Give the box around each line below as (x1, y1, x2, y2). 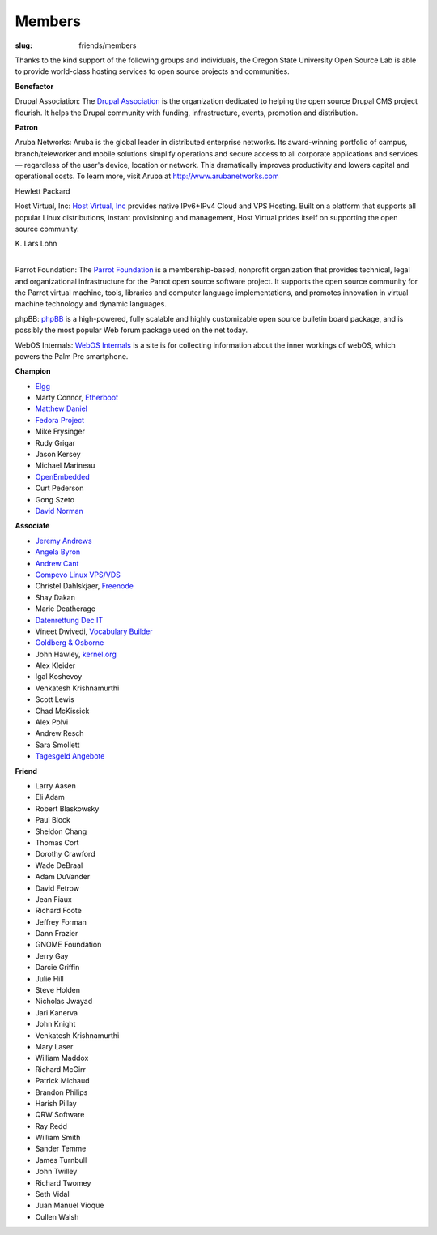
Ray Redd (35, 1121, 68, 1130)
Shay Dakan (35, 592, 76, 602)
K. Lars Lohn (15, 239, 57, 249)
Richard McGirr (35, 1064, 87, 1074)
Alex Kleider (35, 660, 76, 670)
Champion (15, 366, 51, 376)
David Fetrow (35, 883, 80, 893)
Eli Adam (35, 793, 65, 802)
